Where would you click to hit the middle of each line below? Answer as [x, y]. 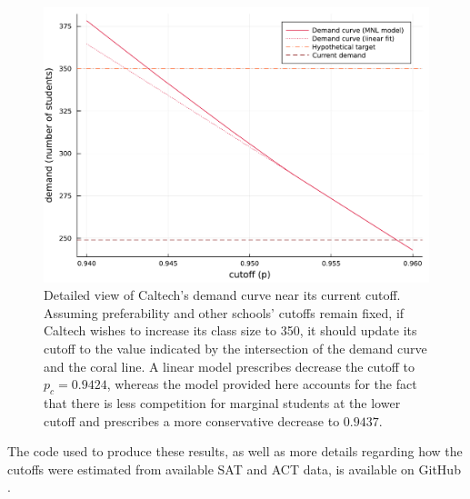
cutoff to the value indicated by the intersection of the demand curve [235, 349]
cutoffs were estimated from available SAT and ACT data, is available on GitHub [234, 469]
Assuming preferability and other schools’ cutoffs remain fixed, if [224, 312]
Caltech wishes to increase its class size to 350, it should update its [230, 330]
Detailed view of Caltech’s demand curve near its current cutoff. [222, 295]
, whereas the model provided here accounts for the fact [262, 384]
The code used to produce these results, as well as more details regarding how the [235, 451]
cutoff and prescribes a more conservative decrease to [192, 420]
